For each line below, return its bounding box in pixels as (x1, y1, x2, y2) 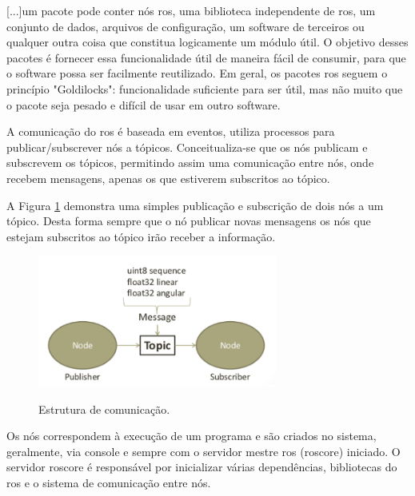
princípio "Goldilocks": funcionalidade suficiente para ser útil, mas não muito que (6, 80, 403, 97)
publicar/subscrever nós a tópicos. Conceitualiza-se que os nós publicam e (6, 138, 368, 155)
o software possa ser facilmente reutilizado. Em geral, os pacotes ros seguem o (6, 65, 388, 81)
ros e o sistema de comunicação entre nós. (6, 474, 211, 490)
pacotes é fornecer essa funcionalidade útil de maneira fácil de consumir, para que (6, 49, 406, 65)
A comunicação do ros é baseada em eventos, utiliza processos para (6, 123, 335, 140)
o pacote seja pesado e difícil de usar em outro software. (6, 96, 281, 113)
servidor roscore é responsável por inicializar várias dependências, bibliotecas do (6, 458, 397, 475)
